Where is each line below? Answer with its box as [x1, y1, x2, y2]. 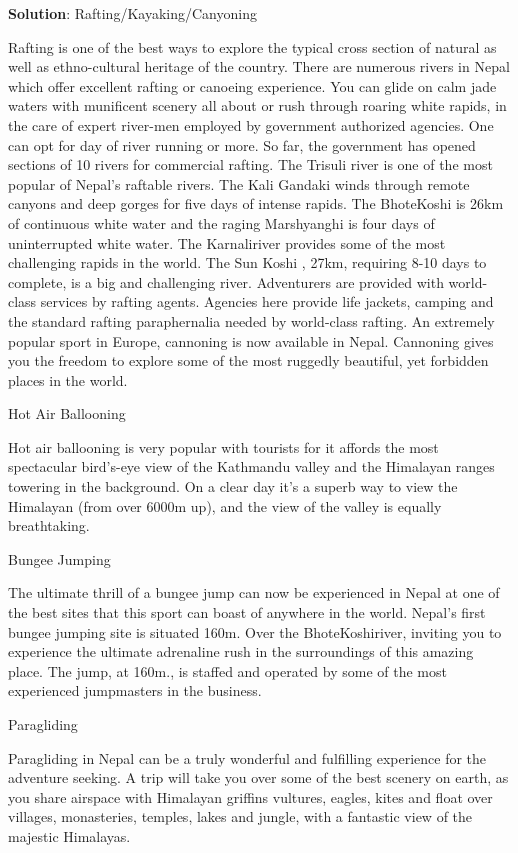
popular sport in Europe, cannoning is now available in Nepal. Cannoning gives [8, 330, 494, 351]
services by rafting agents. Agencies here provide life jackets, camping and [40, 291, 494, 312]
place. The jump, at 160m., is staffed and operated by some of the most [8, 660, 447, 681]
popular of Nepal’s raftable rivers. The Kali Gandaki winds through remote [8, 173, 470, 194]
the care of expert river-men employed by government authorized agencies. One [8, 114, 494, 135]
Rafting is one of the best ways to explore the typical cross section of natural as [8, 36, 497, 57]
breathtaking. [8, 515, 90, 536]
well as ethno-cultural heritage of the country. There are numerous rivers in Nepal [8, 56, 510, 77]
